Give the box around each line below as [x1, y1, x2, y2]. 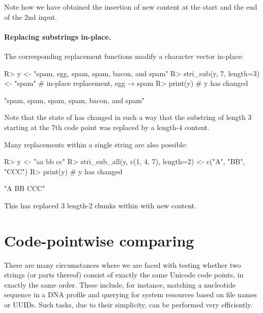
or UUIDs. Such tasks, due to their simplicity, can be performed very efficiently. [4, 299, 253, 310]
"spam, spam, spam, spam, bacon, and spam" [4, 95, 145, 105]
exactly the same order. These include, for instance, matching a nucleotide [4, 279, 236, 290]
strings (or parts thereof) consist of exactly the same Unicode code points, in [4, 269, 244, 280]
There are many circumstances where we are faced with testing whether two [4, 259, 241, 270]
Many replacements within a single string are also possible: [4, 139, 188, 149]
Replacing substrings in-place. [4, 31, 111, 42]
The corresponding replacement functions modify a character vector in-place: [4, 50, 244, 61]
